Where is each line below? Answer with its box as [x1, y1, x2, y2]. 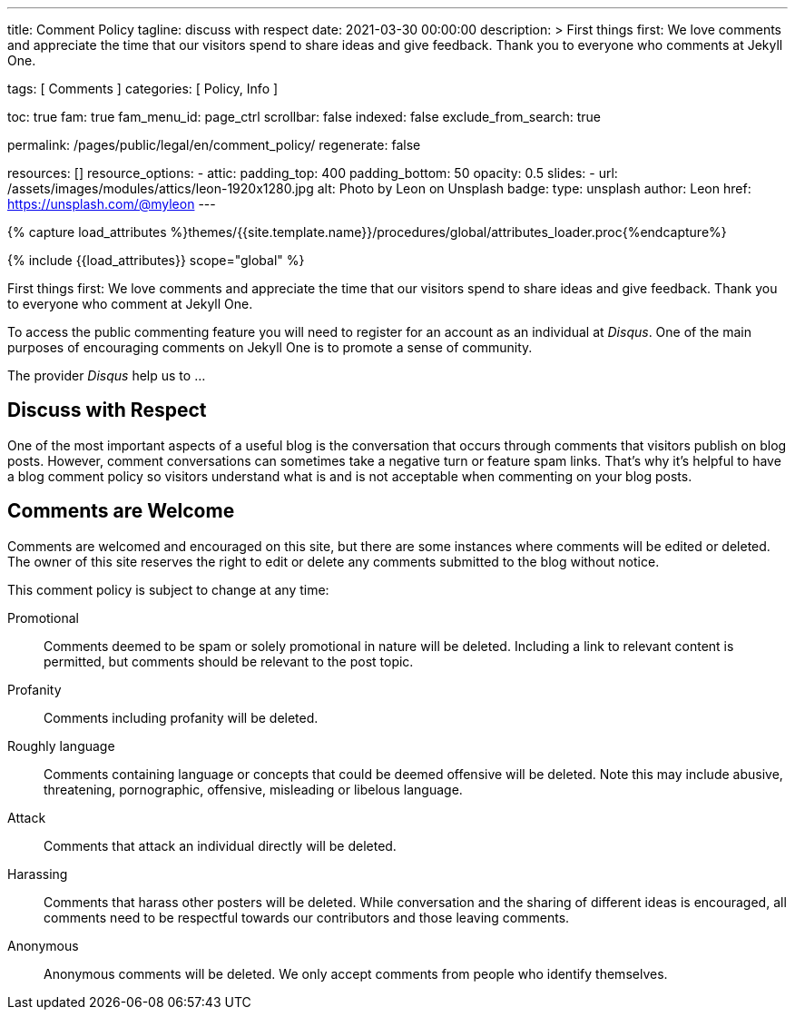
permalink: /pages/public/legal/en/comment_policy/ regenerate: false [7, 137, 421, 153]
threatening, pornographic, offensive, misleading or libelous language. [44, 781, 463, 797]
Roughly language [7, 737, 115, 754]
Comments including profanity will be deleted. [44, 709, 319, 726]
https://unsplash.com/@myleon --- [7, 196, 216, 212]
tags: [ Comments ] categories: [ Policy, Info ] [7, 81, 279, 96]
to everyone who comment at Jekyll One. [7, 296, 253, 311]
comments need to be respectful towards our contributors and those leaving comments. [44, 909, 570, 925]
